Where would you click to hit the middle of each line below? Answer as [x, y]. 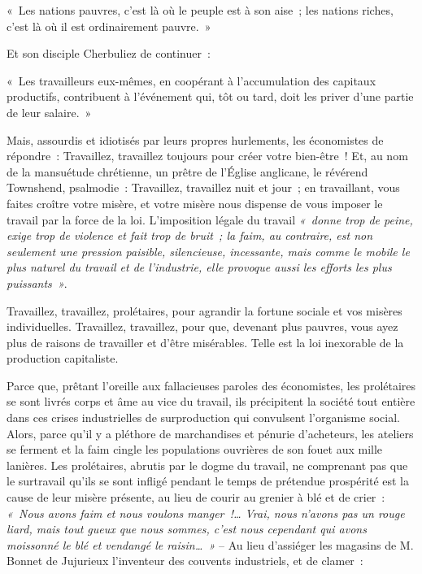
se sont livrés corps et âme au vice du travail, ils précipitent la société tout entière [211, 401]
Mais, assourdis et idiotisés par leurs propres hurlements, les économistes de [195, 139]
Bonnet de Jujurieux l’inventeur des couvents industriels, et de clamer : [185, 561]
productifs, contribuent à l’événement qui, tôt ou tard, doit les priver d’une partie [210, 96]
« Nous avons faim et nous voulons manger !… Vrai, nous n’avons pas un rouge [206, 513]
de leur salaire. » [49, 112]
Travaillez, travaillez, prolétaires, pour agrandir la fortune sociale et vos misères [204, 310]
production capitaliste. [63, 358]
